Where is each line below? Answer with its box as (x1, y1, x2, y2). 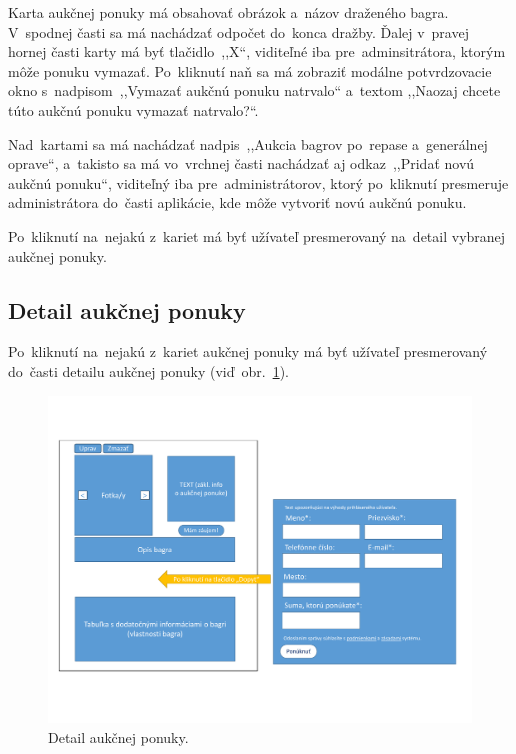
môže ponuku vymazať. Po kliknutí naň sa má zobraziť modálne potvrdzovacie (8, 60, 492, 81)
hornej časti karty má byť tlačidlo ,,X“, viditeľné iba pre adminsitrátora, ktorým (8, 41, 506, 62)
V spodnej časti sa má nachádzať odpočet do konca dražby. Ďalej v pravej (8, 21, 469, 42)
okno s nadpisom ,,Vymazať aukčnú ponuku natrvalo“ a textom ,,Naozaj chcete (8, 80, 501, 101)
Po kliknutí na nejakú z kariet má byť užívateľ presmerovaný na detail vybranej (8, 225, 506, 246)
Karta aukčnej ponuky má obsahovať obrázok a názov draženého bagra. (8, 2, 449, 22)
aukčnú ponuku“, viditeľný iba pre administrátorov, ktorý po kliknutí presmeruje (8, 172, 509, 193)
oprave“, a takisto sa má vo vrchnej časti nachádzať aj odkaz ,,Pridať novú (8, 153, 475, 174)
